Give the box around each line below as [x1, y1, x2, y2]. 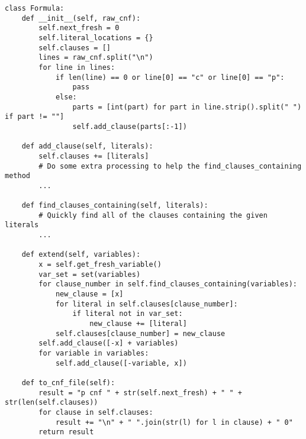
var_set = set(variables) [38, 270, 141, 279]
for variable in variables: [38, 348, 149, 357]
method [5, 172, 30, 180]
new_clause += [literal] [89, 319, 187, 328]
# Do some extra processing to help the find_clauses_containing [38, 162, 302, 170]
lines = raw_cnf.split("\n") [38, 53, 153, 62]
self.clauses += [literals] [38, 151, 149, 160]
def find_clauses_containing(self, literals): [21, 201, 208, 210]
